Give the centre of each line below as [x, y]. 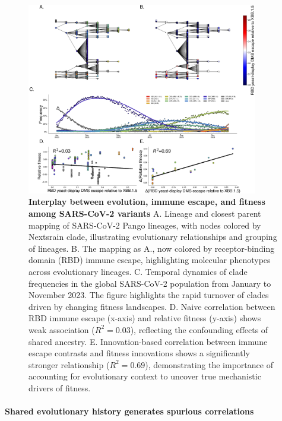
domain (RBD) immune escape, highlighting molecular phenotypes [150, 260]
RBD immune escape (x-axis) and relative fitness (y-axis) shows [145, 318]
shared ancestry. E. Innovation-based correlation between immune [148, 341]
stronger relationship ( [69, 364]
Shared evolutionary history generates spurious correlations [129, 411]
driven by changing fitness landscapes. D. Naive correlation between [152, 306]
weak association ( [62, 329]
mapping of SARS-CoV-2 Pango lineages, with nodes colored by [145, 225]
